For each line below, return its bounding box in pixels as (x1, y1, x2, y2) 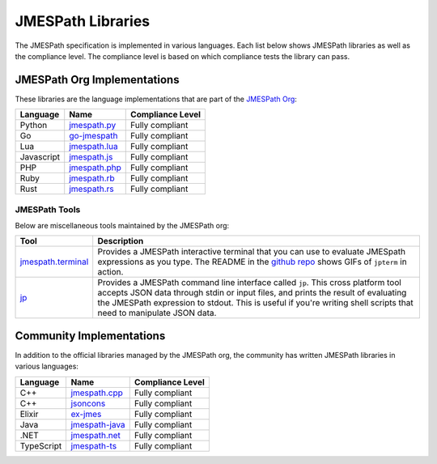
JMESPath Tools (15, 203, 81, 215)
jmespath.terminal (19, 256, 89, 267)
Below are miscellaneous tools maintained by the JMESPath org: (15, 220, 230, 230)
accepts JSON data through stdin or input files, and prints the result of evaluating (97, 287, 407, 299)
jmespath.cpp (70, 387, 123, 398)
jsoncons (70, 398, 106, 409)
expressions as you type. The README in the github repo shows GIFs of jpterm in (97, 256, 408, 267)
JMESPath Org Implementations (15, 73, 180, 87)
